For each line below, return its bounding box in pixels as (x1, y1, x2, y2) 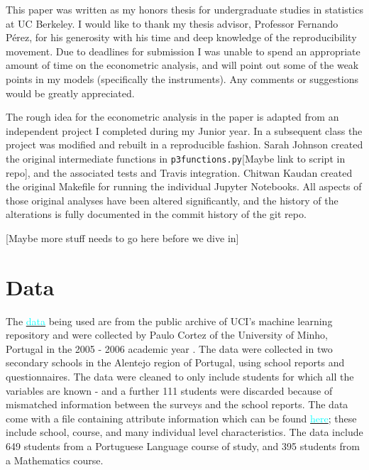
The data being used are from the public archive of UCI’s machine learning (6, 313, 333, 328)
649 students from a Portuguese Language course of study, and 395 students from (6, 439, 360, 454)
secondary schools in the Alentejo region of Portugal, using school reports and (6, 355, 345, 370)
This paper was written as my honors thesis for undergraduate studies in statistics (6, 2, 363, 16)
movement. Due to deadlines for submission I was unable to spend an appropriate (6, 43, 360, 58)
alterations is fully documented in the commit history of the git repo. (6, 207, 307, 222)
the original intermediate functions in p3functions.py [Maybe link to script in (6, 151, 346, 165)
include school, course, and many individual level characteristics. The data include (6, 425, 363, 439)
